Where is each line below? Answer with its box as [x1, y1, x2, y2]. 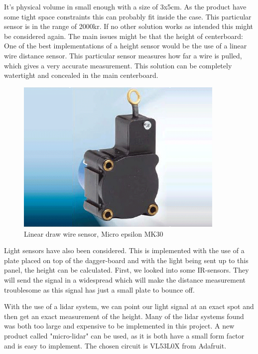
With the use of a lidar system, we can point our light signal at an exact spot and [4, 301, 254, 312]
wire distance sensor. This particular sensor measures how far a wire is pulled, [4, 50, 242, 60]
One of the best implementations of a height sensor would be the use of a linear [4, 40, 247, 51]
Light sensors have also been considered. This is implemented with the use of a [4, 245, 245, 256]
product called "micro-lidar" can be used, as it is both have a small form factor [4, 331, 245, 341]
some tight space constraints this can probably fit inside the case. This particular [4, 11, 252, 21]
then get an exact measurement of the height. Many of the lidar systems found [4, 311, 244, 321]
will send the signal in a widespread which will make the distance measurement [4, 275, 246, 285]
